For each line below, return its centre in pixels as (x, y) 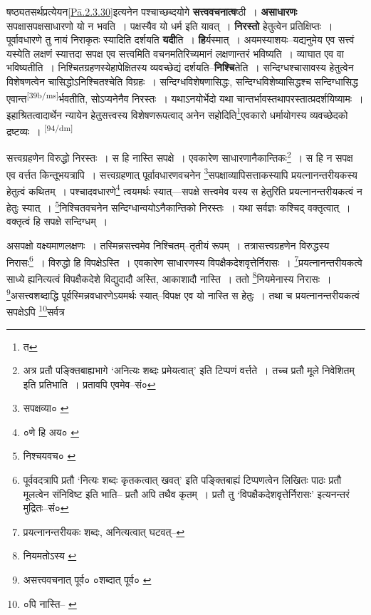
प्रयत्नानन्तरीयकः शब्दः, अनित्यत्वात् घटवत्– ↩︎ (104, 531)
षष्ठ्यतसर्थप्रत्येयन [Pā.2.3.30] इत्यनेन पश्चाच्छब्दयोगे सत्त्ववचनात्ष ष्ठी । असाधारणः (152, 11)
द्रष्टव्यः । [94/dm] (40, 130)
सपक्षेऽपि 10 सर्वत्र (36, 310)
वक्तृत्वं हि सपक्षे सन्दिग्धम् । (57, 221)
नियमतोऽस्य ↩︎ (50, 555)
